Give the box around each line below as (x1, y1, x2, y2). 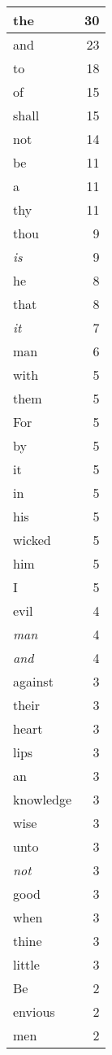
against (13, 672, 54, 691)
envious (13, 1002, 55, 1021)
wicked (13, 530, 51, 549)
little (13, 955, 40, 974)
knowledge (13, 790, 72, 809)
